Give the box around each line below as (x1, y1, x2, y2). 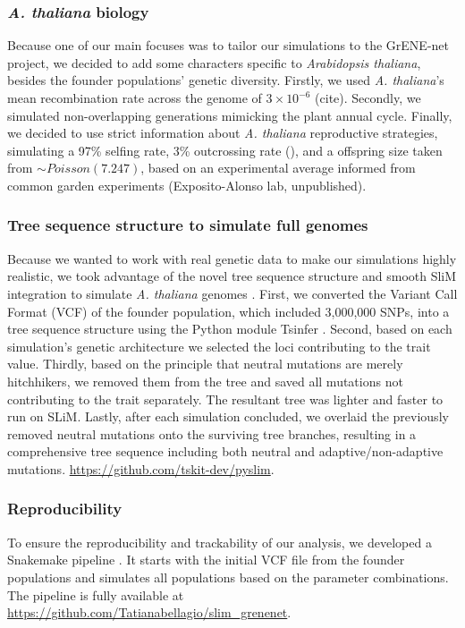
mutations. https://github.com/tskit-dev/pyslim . (7, 459, 275, 478)
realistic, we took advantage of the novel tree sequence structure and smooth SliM (7, 267, 457, 285)
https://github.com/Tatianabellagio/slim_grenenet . (7, 603, 292, 622)
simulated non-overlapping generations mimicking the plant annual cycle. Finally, (7, 106, 452, 124)
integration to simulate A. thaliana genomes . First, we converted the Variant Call (7, 284, 458, 302)
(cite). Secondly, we (315, 89, 421, 106)
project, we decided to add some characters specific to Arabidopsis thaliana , (7, 53, 421, 72)
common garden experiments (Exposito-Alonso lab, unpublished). (7, 175, 367, 194)
